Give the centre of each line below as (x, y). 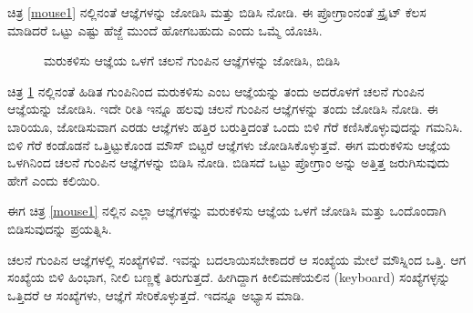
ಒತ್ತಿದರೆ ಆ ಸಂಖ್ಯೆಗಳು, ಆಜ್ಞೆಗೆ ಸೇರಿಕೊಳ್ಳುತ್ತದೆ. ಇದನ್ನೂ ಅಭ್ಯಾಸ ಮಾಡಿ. (156, 294)
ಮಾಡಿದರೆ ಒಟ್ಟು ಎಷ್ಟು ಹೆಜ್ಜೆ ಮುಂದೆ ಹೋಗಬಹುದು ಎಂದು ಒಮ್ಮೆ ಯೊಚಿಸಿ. (165, 30)
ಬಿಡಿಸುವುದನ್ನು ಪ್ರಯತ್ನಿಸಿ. (60, 228)
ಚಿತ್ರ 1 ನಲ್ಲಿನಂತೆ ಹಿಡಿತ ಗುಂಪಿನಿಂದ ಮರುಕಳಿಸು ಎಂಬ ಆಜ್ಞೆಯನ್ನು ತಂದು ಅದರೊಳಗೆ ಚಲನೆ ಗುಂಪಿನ (216, 91)
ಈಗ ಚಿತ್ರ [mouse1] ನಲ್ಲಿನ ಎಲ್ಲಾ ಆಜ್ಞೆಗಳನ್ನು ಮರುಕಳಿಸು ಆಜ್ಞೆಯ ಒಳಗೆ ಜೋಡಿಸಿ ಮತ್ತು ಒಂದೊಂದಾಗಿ (227, 211)
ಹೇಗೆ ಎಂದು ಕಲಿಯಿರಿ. (54, 180)
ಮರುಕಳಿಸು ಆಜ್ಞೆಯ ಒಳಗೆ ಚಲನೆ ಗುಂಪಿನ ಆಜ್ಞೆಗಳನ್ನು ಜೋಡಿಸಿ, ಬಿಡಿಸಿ (192, 61)
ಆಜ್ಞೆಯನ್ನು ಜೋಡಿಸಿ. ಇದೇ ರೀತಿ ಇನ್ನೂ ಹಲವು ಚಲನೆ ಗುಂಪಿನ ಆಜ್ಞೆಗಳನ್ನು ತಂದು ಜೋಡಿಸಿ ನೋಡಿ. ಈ (223, 109)
